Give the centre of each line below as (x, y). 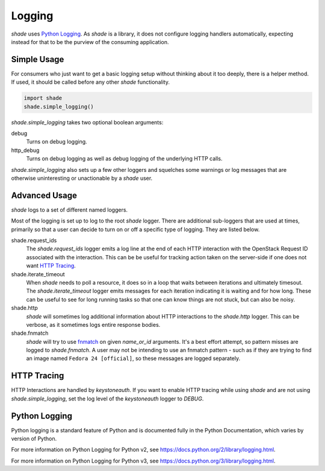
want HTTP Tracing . (51, 266)
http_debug (25, 150)
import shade (43, 98)
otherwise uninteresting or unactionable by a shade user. (82, 178)
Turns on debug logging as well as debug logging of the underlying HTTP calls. (124, 159)
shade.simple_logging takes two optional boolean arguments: (87, 122)
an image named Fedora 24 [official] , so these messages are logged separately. (133, 358)
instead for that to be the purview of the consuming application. (90, 42)
